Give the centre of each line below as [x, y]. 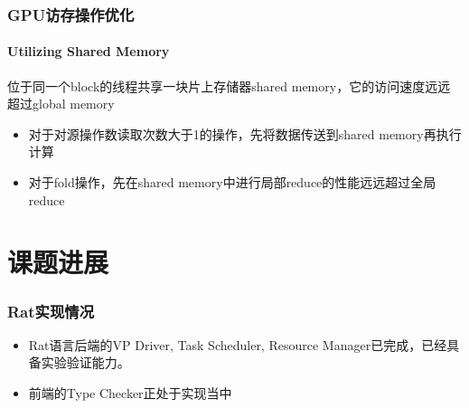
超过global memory [61, 104]
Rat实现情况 [51, 311]
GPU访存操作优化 [71, 14]
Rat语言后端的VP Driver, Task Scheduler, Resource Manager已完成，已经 [238, 344]
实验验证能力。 [85, 362]
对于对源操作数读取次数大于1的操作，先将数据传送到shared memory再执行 [245, 133]
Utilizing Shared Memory [89, 51]
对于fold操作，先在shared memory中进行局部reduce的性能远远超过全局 [232, 182]
